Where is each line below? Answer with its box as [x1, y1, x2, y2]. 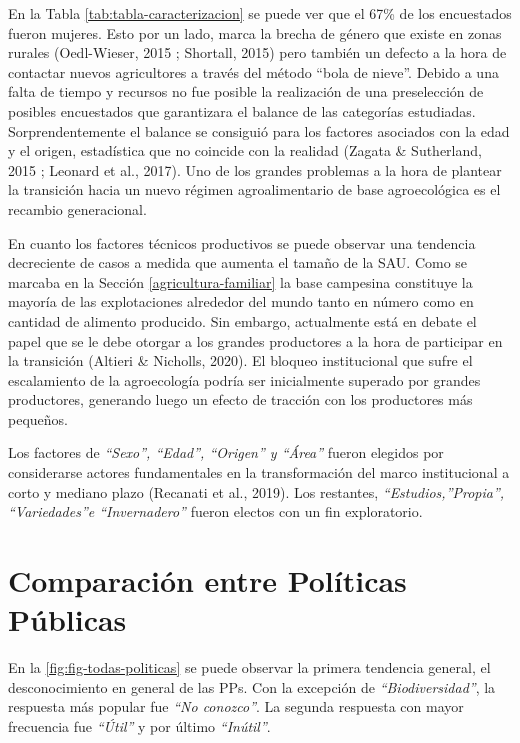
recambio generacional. [8, 198, 147, 219]
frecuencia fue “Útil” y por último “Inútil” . [8, 715, 271, 736]
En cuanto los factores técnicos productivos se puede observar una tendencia [8, 232, 476, 253]
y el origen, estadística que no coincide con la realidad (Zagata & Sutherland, [8, 140, 482, 161]
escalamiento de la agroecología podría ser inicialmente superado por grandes [8, 369, 481, 390]
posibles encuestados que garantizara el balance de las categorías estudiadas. [8, 100, 476, 121]
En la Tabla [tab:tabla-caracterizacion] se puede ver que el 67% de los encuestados [8, 3, 512, 23]
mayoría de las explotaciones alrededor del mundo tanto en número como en [8, 291, 474, 312]
